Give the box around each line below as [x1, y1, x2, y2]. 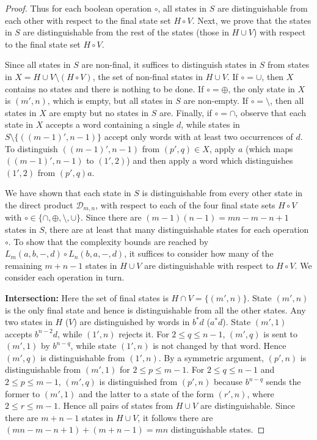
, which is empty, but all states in [47, 94, 173, 107]
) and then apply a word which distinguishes [126, 154, 293, 167]
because [213, 375, 243, 388]
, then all [270, 94, 304, 107]
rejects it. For [118, 327, 169, 340]
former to [5, 387, 40, 400]
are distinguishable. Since [200, 399, 295, 412]
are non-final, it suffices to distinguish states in [81, 58, 257, 71]
